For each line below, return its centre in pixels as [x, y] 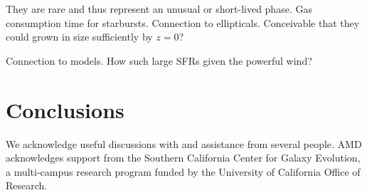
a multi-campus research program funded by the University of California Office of [183, 171]
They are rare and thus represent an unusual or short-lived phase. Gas [159, 9]
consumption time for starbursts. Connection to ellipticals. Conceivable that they [183, 22]
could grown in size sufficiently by [79, 37]
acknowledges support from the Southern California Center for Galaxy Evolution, [183, 158]
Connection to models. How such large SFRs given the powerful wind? [159, 60]
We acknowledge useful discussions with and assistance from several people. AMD [184, 143]
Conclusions [65, 109]
